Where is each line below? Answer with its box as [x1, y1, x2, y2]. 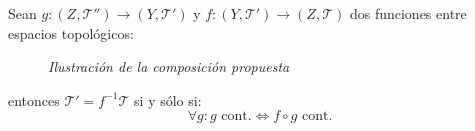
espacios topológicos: [8, 22, 134, 43]
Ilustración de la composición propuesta [48, 56, 290, 77]
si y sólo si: [134, 89, 202, 110]
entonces [8, 89, 60, 110]
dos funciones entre [349, 3, 467, 23]
